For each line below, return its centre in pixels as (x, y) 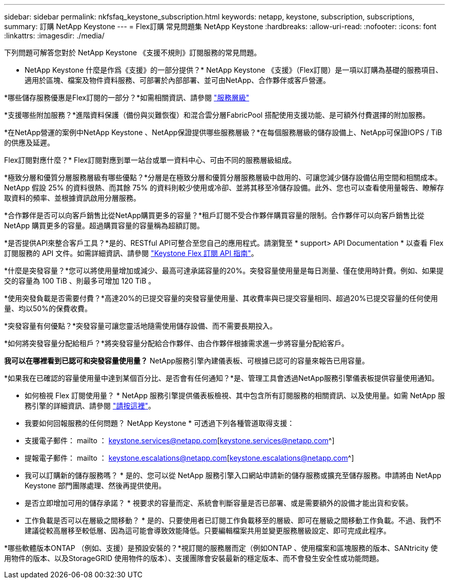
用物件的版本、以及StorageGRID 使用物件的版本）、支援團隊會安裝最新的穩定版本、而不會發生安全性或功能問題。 (194, 558)
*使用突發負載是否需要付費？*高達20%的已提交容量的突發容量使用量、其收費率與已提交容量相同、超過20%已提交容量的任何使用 (221, 298)
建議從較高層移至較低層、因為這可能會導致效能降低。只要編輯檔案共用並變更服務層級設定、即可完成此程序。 (208, 531)
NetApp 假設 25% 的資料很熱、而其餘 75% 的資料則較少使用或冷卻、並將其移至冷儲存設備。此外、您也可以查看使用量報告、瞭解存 (224, 188)
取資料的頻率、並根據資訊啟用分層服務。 (72, 198)
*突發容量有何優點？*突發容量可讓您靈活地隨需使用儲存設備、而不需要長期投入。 (141, 326)
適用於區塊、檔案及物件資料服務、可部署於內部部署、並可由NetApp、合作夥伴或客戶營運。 (178, 80)
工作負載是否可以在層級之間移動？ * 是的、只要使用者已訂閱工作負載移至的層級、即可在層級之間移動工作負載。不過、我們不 (233, 520)
